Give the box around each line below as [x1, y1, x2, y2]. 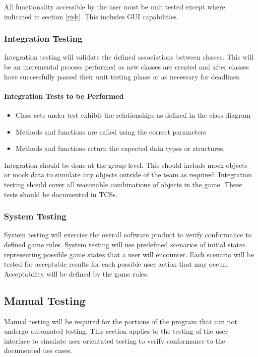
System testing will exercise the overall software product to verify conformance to [4, 229, 252, 240]
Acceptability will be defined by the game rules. [4, 268, 149, 279]
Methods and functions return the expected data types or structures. [15, 143, 225, 153]
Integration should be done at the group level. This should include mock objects [4, 159, 248, 170]
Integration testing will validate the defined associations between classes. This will [4, 52, 254, 62]
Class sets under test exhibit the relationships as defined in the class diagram [15, 109, 251, 120]
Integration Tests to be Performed [4, 90, 124, 101]
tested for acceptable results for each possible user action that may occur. [4, 259, 228, 269]
